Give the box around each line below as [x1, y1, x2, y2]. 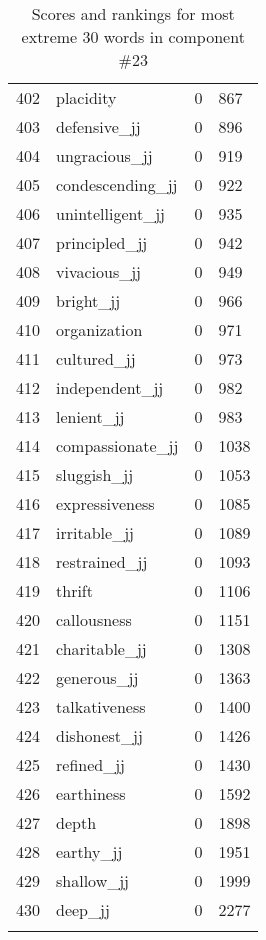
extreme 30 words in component [21, 25, 245, 48]
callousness [56, 608, 132, 631]
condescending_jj [56, 173, 178, 196]
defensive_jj [56, 115, 141, 138]
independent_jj [56, 376, 164, 399]
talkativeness [56, 695, 146, 718]
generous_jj [56, 666, 139, 689]
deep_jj [56, 898, 110, 921]
